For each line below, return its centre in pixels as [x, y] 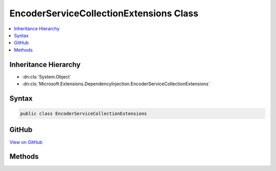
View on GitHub [26, 142]
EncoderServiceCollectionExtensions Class [104, 13]
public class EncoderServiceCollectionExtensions [84, 114]
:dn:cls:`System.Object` [47, 77]
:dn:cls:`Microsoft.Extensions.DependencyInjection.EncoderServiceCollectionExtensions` [116, 84]
